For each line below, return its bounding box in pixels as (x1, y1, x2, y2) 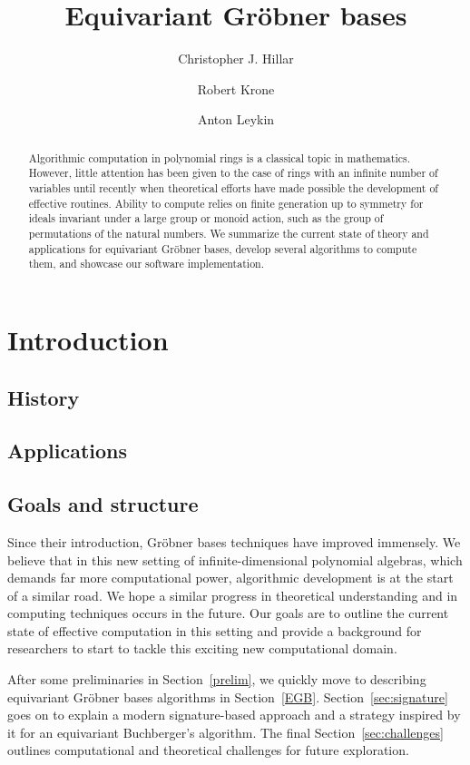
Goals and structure (7, 490, 199, 518)
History (7, 383, 80, 411)
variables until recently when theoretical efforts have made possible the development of (28, 181, 439, 196)
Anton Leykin (197, 110, 275, 129)
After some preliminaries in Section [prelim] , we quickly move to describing (7, 670, 426, 689)
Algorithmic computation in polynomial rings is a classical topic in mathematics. (28, 150, 411, 165)
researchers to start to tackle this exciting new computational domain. (7, 639, 397, 658)
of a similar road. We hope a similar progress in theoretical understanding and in (7, 585, 458, 604)
